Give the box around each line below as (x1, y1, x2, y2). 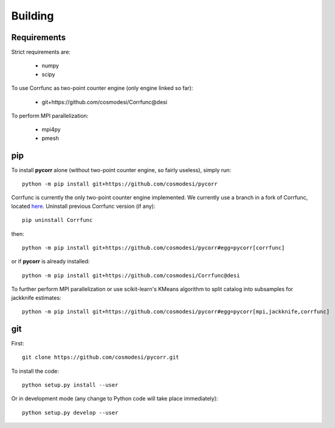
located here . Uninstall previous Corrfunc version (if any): (11, 202, 156, 210)
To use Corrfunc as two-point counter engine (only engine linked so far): (11, 85, 193, 92)
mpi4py (41, 126, 61, 133)
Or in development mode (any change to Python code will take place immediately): (11, 395, 218, 402)
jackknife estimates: (11, 294, 61, 301)
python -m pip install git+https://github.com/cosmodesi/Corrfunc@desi (22, 272, 240, 279)
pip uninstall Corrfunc (22, 216, 93, 224)
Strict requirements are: (11, 49, 71, 56)
